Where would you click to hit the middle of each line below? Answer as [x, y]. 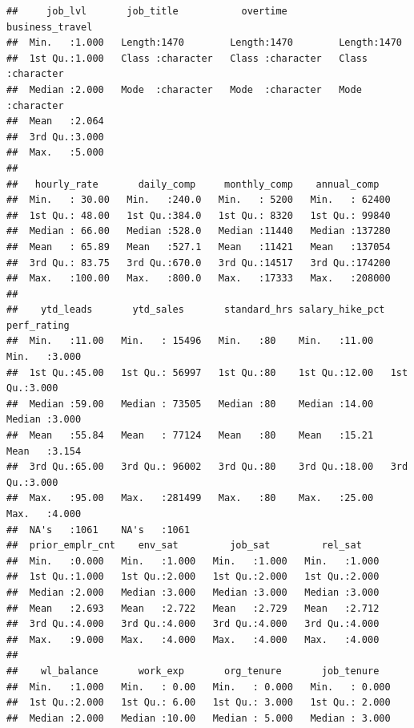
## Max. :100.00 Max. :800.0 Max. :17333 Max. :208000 [199, 279]
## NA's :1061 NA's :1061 [98, 530]
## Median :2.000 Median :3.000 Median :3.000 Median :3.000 [193, 592]
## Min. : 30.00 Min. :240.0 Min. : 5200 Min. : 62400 [199, 200]
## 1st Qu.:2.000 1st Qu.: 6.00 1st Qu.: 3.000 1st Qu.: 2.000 [199, 703]
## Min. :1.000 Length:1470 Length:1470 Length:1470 [204, 43]
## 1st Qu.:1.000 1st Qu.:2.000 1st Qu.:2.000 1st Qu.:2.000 [193, 577]
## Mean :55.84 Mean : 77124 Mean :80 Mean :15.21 [190, 436]
